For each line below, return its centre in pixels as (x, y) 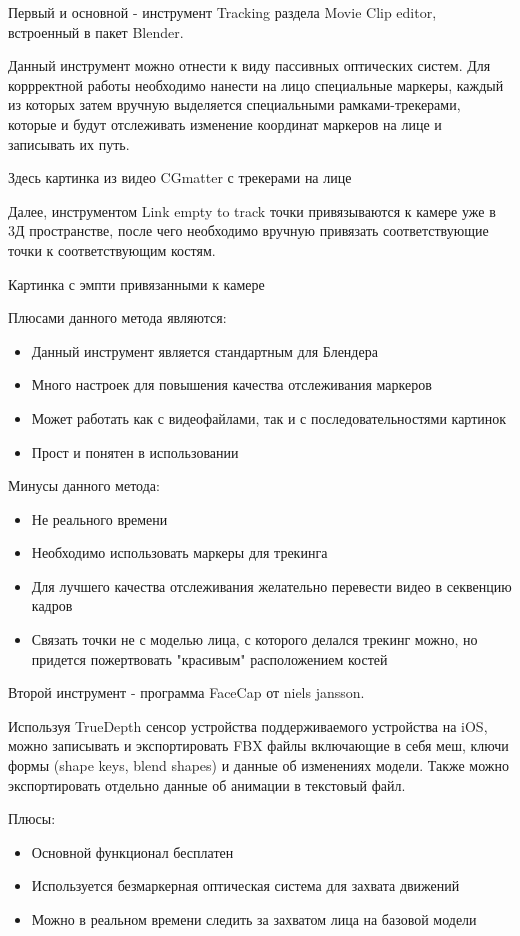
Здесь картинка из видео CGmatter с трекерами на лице (180, 177)
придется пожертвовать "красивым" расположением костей (209, 658)
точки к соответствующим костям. (112, 249)
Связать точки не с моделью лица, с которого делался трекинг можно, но (254, 639)
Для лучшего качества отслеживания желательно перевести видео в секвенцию (271, 585)
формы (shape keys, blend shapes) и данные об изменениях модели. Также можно (259, 765)
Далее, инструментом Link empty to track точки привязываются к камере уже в (252, 210)
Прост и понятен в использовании (135, 451)
